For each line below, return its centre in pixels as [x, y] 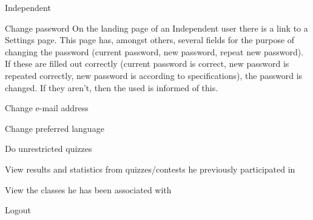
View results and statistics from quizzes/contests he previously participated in [150, 169]
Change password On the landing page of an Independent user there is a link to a [156, 28]
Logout [18, 210]
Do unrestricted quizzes [49, 149]
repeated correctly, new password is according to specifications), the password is [154, 75]
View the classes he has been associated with [88, 189]
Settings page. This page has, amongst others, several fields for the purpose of [150, 40]
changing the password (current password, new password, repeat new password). [154, 51]
